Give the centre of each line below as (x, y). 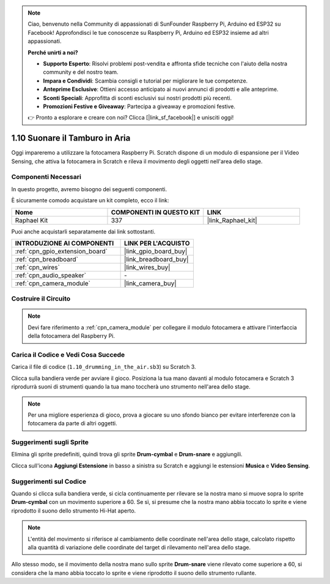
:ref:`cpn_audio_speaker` (51, 275)
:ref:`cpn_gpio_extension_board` (61, 251)
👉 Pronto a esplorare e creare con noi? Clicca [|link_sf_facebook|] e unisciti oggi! (131, 118)
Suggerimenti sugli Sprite (50, 442)
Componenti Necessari (46, 177)
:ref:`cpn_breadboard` (47, 259)
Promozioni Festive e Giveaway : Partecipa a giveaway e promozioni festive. (139, 106)
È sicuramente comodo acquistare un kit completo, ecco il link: (90, 200)
